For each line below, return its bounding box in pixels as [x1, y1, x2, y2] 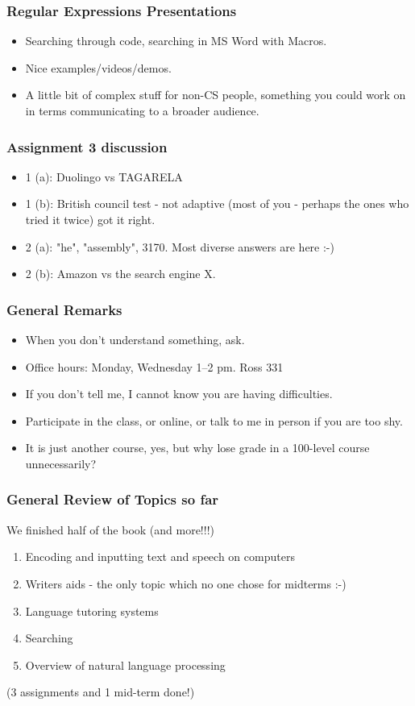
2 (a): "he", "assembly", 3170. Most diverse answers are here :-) [25, 238, 334, 255]
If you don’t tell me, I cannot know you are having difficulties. [25, 385, 333, 402]
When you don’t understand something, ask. [25, 331, 245, 347]
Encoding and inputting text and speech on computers [25, 548, 295, 565]
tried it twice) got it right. [25, 211, 156, 227]
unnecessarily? [25, 455, 97, 471]
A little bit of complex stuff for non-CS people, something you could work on [25, 86, 406, 103]
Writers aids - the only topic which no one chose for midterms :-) [25, 575, 347, 592]
